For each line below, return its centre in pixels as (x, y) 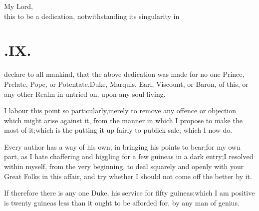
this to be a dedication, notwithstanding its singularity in (92, 16)
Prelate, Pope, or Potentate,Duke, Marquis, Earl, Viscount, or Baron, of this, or (126, 84)
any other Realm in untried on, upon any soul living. (85, 94)
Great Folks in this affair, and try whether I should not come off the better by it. (128, 176)
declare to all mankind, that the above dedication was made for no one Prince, (124, 74)
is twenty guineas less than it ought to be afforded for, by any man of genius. (122, 202)
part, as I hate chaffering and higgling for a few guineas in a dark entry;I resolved (129, 156)
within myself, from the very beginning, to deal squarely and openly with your (124, 166)
